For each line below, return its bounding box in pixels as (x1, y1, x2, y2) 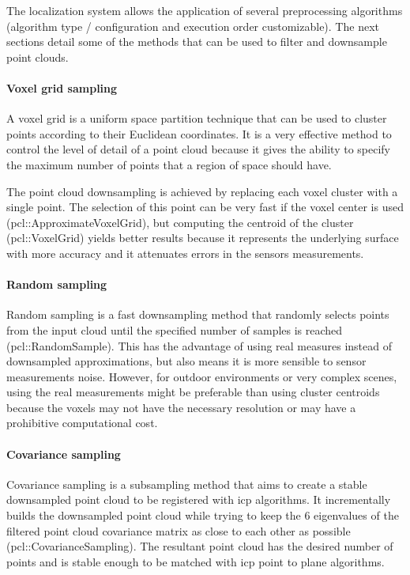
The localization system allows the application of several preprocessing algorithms (6, 2, 403, 18)
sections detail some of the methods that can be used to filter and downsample (6, 33, 387, 50)
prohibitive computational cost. (6, 414, 158, 431)
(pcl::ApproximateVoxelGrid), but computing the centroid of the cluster (6, 214, 354, 230)
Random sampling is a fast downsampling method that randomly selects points (6, 306, 389, 323)
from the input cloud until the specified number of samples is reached (6, 321, 343, 338)
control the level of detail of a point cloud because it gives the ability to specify (6, 141, 390, 157)
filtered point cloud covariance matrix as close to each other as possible (6, 522, 351, 539)
